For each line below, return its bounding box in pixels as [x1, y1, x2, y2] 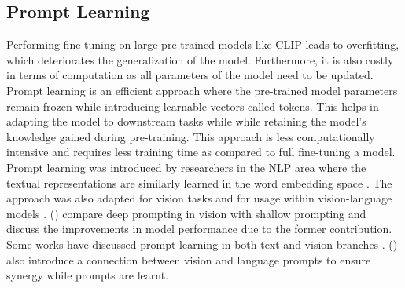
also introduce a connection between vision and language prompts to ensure [6, 251, 371, 268]
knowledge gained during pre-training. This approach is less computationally [6, 128, 375, 144]
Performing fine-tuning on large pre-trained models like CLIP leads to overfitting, [6, 36, 399, 53]
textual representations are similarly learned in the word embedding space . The [6, 174, 392, 191]
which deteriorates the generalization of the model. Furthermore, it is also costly [6, 51, 394, 67]
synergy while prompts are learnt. [6, 267, 169, 283]
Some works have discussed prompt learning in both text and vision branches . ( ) [6, 235, 398, 252]
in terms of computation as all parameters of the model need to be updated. [6, 67, 374, 83]
